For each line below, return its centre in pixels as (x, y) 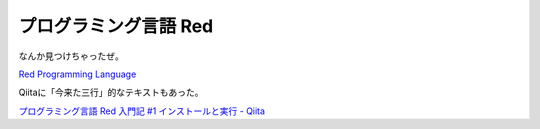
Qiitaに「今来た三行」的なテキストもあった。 (111, 92)
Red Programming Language (77, 74)
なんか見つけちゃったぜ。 (71, 56)
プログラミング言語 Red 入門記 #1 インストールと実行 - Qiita (141, 111)
